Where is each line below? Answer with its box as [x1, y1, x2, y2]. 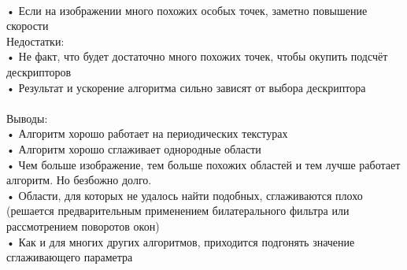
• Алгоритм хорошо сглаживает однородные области [6, 140, 261, 157]
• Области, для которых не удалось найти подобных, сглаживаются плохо [6, 187, 363, 203]
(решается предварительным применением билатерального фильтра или [6, 202, 350, 219]
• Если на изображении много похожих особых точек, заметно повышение [6, 2, 368, 18]
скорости [6, 17, 49, 34]
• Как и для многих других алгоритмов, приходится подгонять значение [6, 233, 355, 250]
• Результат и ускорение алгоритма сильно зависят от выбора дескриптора [6, 79, 366, 95]
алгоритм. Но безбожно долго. [6, 172, 152, 188]
